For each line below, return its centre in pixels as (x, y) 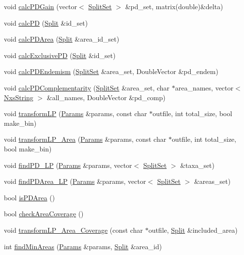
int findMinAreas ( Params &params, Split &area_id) (83, 246)
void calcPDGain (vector (41, 6)
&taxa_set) (198, 165)
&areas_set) (212, 181)
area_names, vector (204, 87)
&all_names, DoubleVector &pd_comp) (106, 97)
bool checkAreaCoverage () (44, 214)
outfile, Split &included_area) (193, 230)
